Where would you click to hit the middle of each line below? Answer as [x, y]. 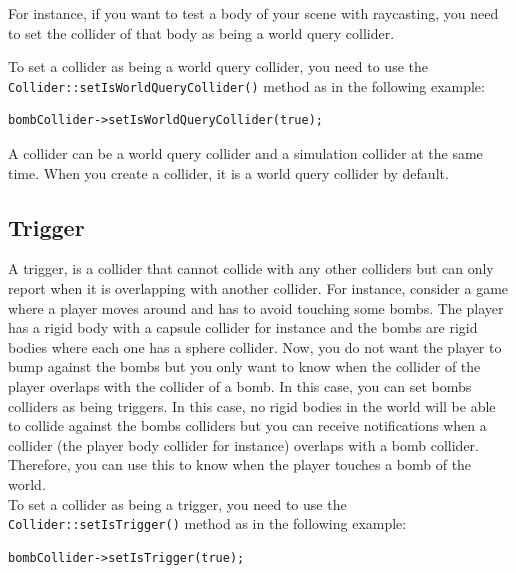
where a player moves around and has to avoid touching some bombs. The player [256, 307]
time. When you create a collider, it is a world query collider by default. [228, 172]
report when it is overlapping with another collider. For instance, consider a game [258, 288]
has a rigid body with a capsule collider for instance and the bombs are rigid [243, 327]
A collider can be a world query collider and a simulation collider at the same [245, 153]
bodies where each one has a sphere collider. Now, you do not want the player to [255, 346]
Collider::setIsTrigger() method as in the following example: [207, 523]
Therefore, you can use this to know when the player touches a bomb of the [240, 464]
